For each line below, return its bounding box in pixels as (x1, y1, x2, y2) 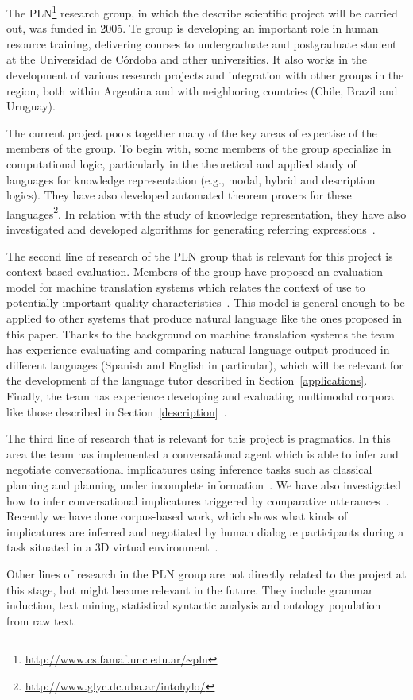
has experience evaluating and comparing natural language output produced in (6, 341, 390, 358)
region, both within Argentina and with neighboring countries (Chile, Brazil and (6, 82, 398, 99)
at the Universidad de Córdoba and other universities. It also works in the (6, 51, 368, 68)
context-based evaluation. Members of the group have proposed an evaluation (6, 263, 384, 280)
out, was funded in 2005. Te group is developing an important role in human (6, 20, 379, 37)
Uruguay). (6, 98, 56, 114)
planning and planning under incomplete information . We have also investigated (6, 476, 401, 493)
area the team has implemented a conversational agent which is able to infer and (6, 445, 399, 462)
